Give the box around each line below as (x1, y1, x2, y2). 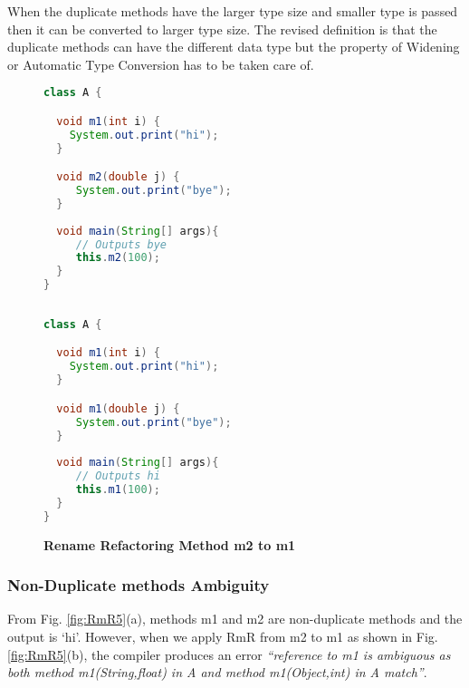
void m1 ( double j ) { (56, 402, 180, 415)
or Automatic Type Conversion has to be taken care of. (7, 54, 314, 73)
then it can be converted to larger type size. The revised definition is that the (7, 19, 437, 38)
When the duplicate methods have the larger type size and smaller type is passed (7, 2, 458, 20)
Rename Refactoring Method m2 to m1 (43, 535, 296, 554)
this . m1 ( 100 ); (75, 483, 160, 496)
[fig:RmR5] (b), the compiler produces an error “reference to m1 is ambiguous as (7, 644, 451, 664)
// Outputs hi (75, 470, 160, 483)
